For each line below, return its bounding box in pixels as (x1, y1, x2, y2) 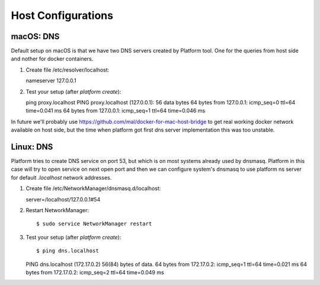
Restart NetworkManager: (25, 207, 89, 214)
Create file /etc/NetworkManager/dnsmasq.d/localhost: (25, 185, 161, 192)
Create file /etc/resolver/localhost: (25, 66, 110, 73)
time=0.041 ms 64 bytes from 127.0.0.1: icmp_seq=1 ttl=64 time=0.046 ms (25, 107, 206, 114)
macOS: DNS (11, 31, 60, 41)
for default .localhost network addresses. (11, 174, 112, 181)
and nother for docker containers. (11, 55, 94, 62)
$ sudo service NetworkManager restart (36, 220, 152, 228)
